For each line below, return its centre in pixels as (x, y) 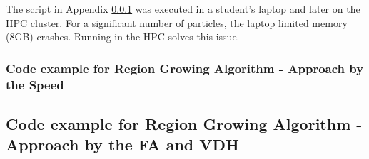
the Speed (35, 84)
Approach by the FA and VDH (122, 144)
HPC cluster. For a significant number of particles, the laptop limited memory (177, 22)
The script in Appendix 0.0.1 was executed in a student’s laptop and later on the (183, 9)
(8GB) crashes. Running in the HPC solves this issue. (123, 37)
